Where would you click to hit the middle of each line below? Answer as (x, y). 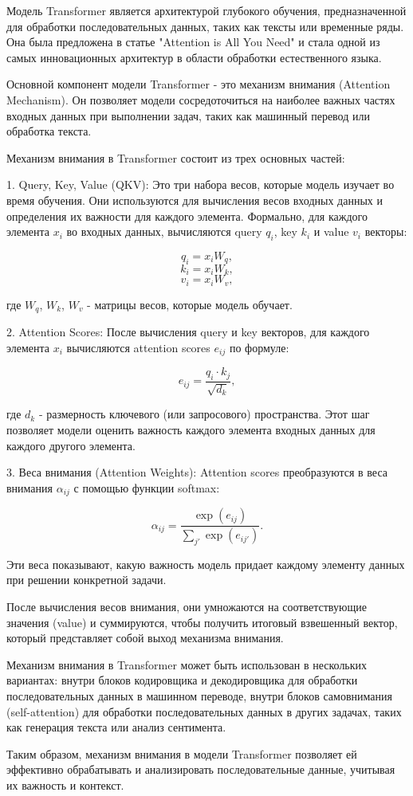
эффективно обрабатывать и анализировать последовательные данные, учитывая (201, 769)
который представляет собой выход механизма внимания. (145, 638)
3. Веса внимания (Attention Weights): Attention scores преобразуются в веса (197, 472)
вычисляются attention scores (138, 347)
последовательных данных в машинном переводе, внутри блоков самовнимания (199, 696)
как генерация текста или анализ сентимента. (116, 727)
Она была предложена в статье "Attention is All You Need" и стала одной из (193, 42)
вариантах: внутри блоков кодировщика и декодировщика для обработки (182, 680)
